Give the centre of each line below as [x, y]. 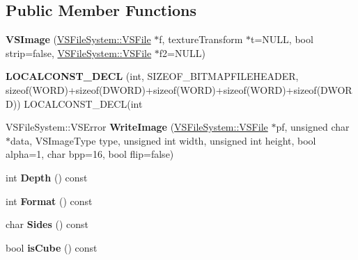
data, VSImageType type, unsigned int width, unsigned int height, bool [163, 140]
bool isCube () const [52, 247]
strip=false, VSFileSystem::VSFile [79, 52]
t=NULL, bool [282, 39]
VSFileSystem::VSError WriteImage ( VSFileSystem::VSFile [137, 127]
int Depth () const [47, 177]
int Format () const [49, 201]
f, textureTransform [201, 39]
